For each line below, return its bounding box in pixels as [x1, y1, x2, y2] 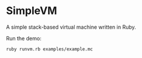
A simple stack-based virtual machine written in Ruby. [6, 23, 136, 30]
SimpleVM [6, 4, 58, 18]
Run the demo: [6, 35, 42, 42]
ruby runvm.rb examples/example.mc [6, 46, 93, 52]
